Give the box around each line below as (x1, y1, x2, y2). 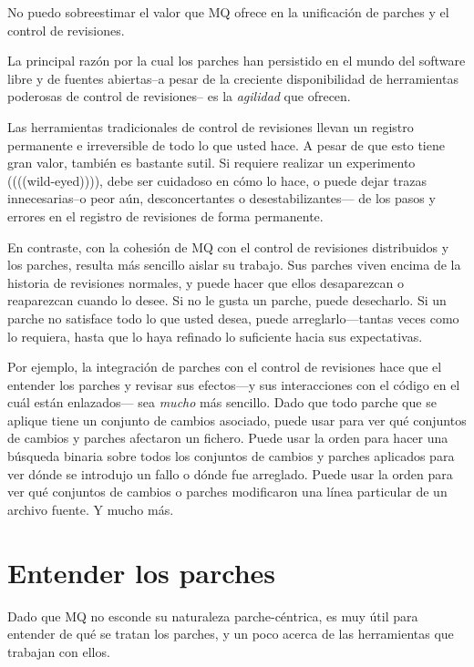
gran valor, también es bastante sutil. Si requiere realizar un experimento (7, 153, 416, 172)
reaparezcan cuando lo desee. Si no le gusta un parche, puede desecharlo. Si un (7, 291, 447, 310)
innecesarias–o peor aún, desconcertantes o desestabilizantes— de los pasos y (7, 189, 436, 208)
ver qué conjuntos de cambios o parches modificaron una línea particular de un (7, 482, 448, 501)
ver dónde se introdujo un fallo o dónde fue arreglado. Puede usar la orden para (7, 464, 453, 483)
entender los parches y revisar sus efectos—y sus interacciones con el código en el (7, 375, 460, 394)
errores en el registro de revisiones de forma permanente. (7, 206, 324, 225)
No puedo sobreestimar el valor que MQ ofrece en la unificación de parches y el (7, 3, 449, 21)
